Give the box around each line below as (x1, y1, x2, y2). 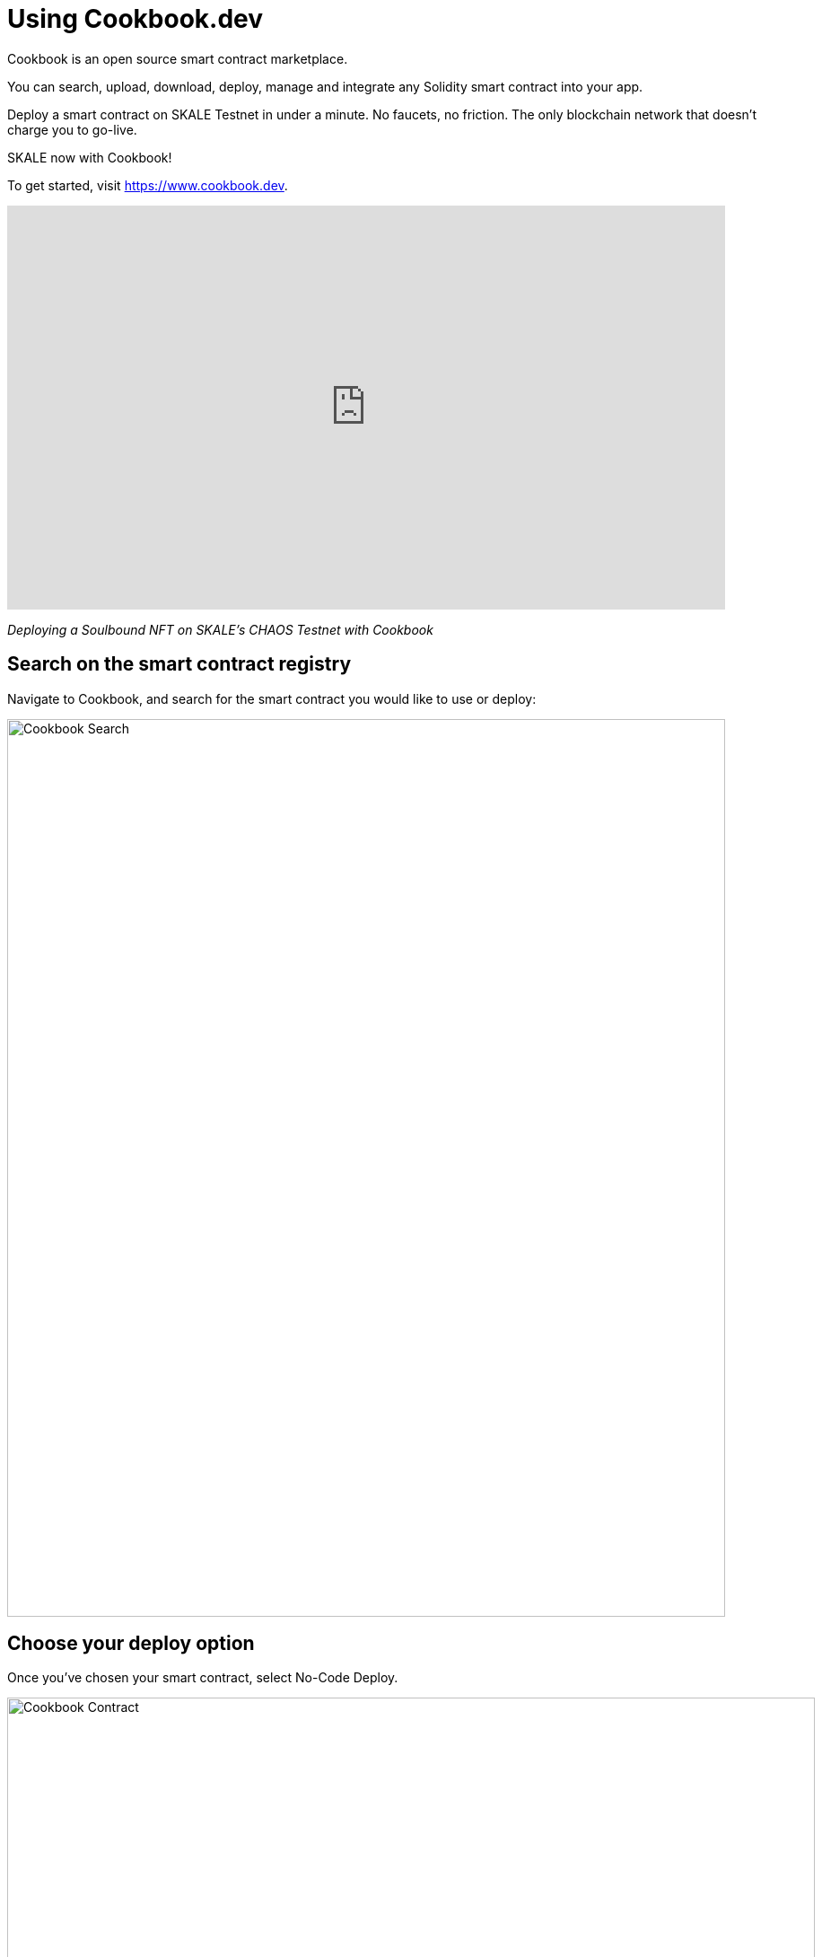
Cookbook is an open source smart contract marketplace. (7, 50, 348, 66)
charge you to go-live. (7, 121, 137, 137)
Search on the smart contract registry (7, 653, 352, 676)
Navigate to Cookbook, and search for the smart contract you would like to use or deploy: (7, 690, 537, 706)
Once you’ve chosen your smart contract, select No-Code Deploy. (7, 1670, 398, 1686)
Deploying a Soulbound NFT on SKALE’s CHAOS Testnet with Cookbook (7, 621, 433, 637)
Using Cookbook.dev (7, 4, 264, 34)
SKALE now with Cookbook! (7, 149, 172, 165)
